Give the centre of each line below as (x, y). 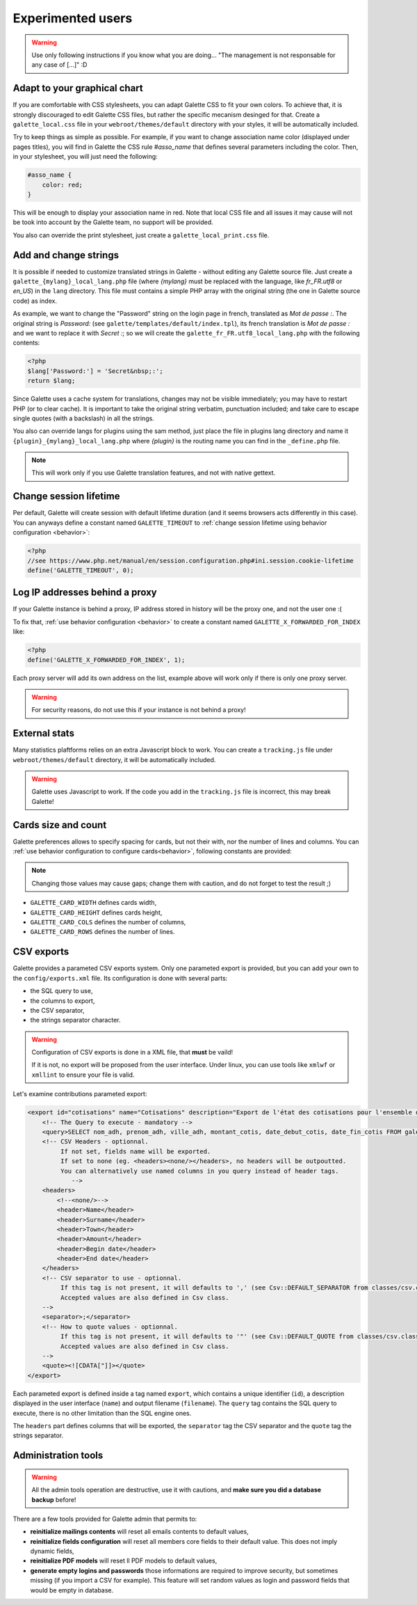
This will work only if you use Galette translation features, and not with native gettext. (154, 473)
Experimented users (73, 18)
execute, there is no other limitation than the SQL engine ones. (102, 1413)
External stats (43, 733)
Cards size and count (60, 825)
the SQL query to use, (62, 991)
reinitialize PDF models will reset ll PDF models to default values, (124, 1561)
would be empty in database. (72, 1590)
